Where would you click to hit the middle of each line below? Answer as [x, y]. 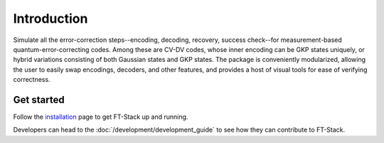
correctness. [32, 80]
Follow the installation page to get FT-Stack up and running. [101, 117]
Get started [39, 100]
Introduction [50, 18]
